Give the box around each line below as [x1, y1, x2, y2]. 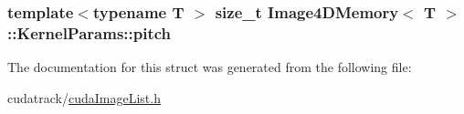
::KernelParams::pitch [7, 21, 172, 44]
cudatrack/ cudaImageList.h [7, 88, 161, 107]
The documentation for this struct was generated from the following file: [7, 57, 412, 77]
